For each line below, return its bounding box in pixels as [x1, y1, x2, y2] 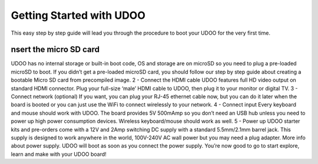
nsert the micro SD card [11, 45, 100, 55]
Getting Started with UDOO [11, 9, 145, 22]
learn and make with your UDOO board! [11, 150, 107, 158]
